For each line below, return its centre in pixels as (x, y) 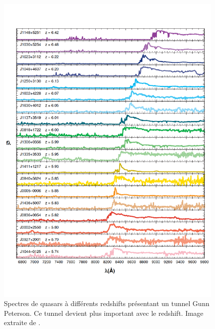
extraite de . (22, 322)
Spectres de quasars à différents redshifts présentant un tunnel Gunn (107, 303)
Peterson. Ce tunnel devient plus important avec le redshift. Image (104, 313)
